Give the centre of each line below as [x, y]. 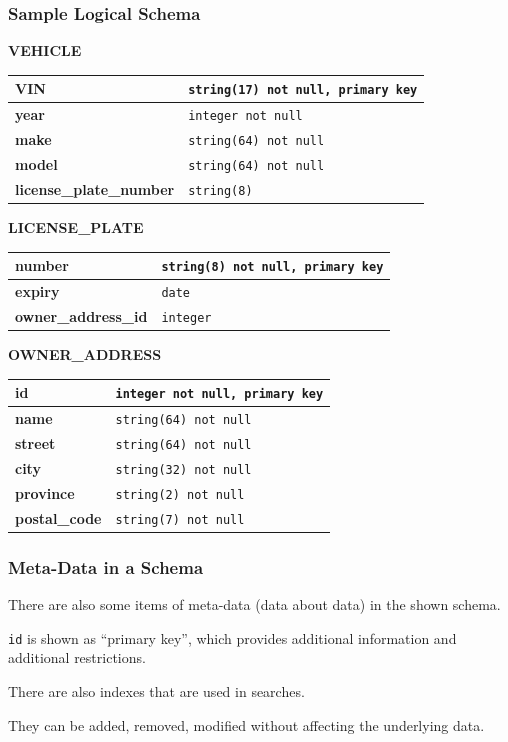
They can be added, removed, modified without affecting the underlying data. [246, 724]
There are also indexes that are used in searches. [156, 691]
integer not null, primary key [219, 394]
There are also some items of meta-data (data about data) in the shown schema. [254, 604]
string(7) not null [180, 519]
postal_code [58, 517]
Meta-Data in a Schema [106, 566]
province [45, 492]
